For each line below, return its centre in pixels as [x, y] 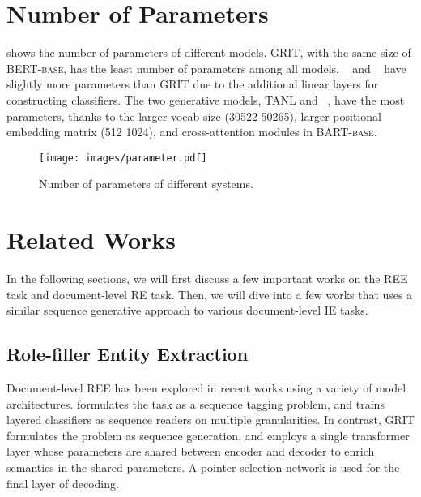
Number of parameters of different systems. [146, 184]
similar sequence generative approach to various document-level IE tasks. [187, 310]
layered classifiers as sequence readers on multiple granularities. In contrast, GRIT [210, 420]
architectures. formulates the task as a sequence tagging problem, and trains [196, 403]
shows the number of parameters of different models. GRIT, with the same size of [209, 52]
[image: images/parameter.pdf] [123, 158]
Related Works [91, 240]
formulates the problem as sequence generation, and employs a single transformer [208, 435]
